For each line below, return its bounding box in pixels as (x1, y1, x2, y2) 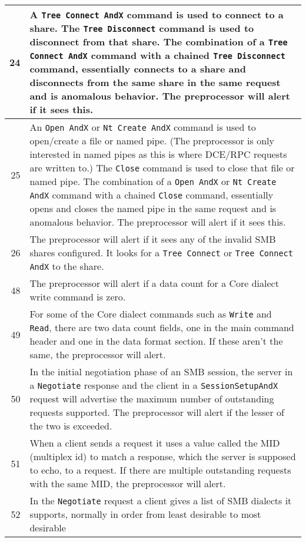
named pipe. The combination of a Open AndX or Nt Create (29, 174, 277, 188)
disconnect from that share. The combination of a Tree (29, 35, 288, 48)
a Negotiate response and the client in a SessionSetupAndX (29, 378, 278, 392)
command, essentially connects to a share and (29, 62, 246, 75)
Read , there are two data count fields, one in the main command (29, 320, 294, 334)
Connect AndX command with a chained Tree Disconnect (29, 48, 285, 62)
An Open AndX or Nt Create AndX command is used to (29, 120, 256, 134)
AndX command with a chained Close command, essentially (29, 188, 274, 201)
